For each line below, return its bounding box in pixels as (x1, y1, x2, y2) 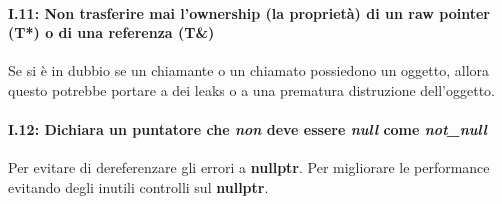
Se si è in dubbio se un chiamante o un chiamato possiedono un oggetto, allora (8, 60, 490, 81)
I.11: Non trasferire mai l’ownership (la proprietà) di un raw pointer (8, 2, 490, 23)
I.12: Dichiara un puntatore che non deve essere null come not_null (8, 119, 487, 140)
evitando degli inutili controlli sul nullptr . (8, 176, 269, 197)
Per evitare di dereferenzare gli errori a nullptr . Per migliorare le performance (8, 157, 490, 178)
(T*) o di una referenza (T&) (8, 22, 215, 43)
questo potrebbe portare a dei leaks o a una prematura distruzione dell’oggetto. (8, 79, 495, 100)
